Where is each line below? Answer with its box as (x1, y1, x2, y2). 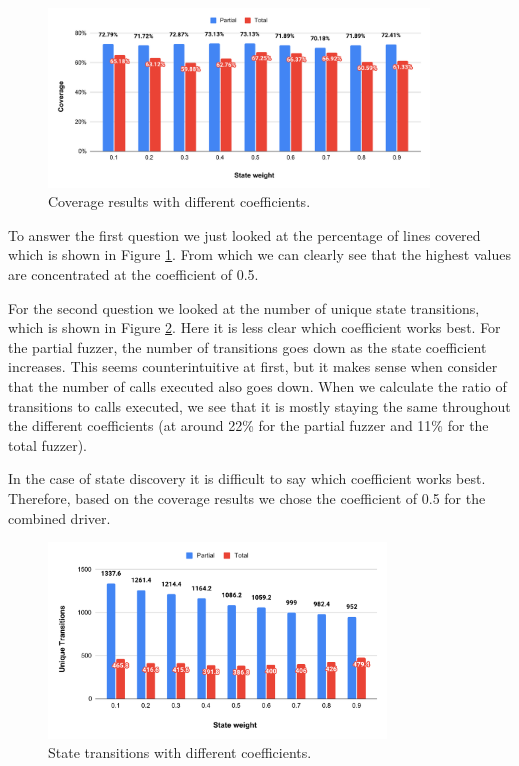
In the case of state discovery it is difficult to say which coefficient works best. (8, 468, 486, 489)
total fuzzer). (8, 434, 87, 455)
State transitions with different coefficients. (48, 742, 312, 763)
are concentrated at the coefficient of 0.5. (8, 263, 259, 284)
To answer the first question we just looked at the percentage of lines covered (8, 224, 481, 245)
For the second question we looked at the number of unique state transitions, (8, 297, 480, 318)
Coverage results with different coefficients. (48, 191, 311, 212)
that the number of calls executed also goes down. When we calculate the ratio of (8, 375, 507, 396)
